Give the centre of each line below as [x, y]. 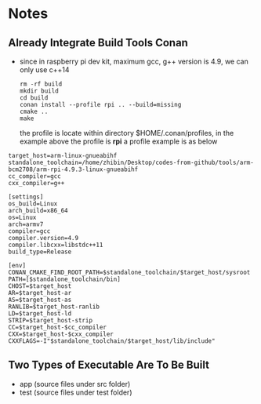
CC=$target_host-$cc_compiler [58, 327]
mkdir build [39, 91]
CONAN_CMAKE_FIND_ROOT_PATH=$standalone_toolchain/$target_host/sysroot [129, 272]
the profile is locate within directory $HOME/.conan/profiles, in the [127, 133]
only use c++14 [44, 70]
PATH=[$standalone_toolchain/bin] [65, 279]
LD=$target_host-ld [40, 314]
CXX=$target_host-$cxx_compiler [61, 334]
